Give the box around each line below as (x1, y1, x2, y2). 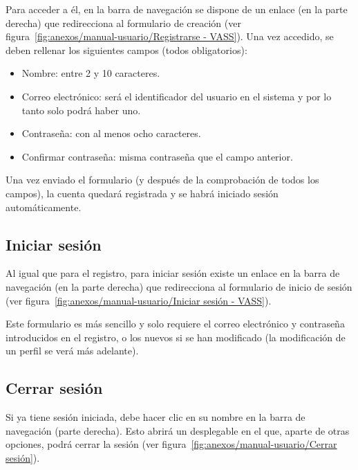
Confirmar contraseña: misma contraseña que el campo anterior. (21, 149, 293, 163)
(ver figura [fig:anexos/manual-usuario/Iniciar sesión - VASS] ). (6, 293, 272, 307)
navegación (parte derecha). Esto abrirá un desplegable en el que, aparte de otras (6, 423, 350, 437)
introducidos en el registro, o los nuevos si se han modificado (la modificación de (6, 329, 346, 344)
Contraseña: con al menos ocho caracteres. (21, 126, 201, 141)
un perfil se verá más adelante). (6, 343, 139, 358)
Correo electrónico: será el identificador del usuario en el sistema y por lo (21, 89, 332, 103)
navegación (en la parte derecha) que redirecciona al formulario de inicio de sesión (6, 279, 352, 293)
